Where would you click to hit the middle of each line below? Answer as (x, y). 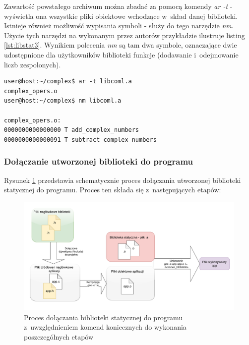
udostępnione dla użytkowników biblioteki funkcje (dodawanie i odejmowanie (121, 54)
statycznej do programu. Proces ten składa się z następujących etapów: (113, 190)
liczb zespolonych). (32, 64)
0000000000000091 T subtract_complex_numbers (80, 140)
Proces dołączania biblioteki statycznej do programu (103, 317)
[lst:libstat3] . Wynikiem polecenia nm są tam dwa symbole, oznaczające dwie (121, 45)
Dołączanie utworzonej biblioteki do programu (99, 161)
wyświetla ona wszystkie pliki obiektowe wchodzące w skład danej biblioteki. (121, 16)
